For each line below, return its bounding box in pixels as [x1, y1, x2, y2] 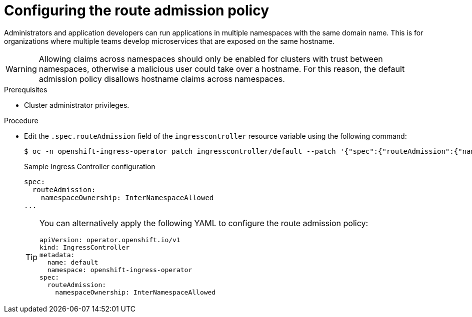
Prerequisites [4, 85, 47, 94]
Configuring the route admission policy [4, 2, 269, 19]
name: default [47, 258, 98, 266]
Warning [5, 63, 37, 74]
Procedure [4, 116, 38, 125]
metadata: [39, 251, 75, 259]
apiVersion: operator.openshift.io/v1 [39, 236, 180, 244]
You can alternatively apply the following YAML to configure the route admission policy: [39, 218, 368, 228]
